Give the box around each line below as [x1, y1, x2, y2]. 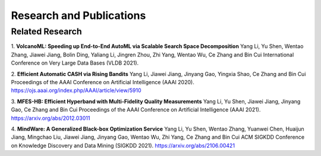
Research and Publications [11, 9, 146, 22]
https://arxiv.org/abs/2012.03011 [11, 114, 90, 122]
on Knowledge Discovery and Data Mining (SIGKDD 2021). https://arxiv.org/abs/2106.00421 [11, 142, 235, 149]
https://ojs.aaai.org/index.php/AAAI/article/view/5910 [11, 87, 141, 94]
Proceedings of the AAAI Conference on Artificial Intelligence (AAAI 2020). [11, 78, 194, 85]
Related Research [11, 26, 83, 37]
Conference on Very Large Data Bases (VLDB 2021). [11, 59, 139, 66]
